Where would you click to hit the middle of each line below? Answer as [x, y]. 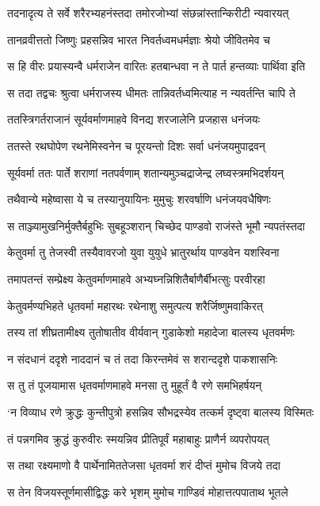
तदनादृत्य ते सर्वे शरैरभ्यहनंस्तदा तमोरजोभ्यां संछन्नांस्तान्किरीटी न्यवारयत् [148, 13]
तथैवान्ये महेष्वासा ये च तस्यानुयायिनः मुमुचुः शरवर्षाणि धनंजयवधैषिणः [139, 199]
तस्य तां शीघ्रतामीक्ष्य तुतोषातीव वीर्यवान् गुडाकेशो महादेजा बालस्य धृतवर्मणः [151, 332]
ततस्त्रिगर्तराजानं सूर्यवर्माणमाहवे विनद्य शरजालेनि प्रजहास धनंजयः [133, 119]
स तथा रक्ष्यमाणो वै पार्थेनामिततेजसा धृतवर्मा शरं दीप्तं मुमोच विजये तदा [144, 465]
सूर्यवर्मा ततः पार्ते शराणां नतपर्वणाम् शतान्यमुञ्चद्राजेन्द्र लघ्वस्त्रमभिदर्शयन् [146, 172]
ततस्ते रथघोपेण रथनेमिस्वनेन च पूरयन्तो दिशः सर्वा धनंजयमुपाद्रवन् [136, 145]
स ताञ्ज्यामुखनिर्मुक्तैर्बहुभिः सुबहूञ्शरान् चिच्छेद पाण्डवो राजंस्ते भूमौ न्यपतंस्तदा [156, 225]
